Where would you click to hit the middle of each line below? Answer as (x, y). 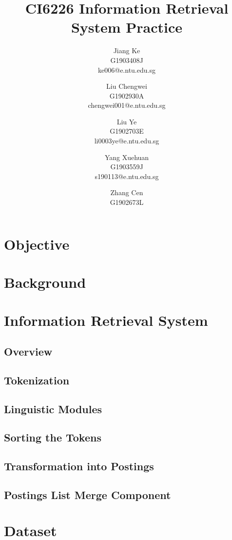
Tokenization (37, 380)
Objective (37, 244)
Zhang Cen (127, 192)
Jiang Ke (127, 50)
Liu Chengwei (127, 86)
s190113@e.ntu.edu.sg (127, 176)
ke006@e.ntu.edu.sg (127, 70)
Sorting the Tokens (53, 437)
